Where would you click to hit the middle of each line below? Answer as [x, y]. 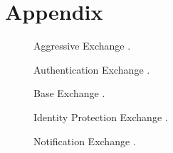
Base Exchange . [69, 93]
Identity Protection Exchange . [101, 117]
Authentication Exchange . [92, 69]
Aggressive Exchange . [82, 46]
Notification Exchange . [85, 141]
